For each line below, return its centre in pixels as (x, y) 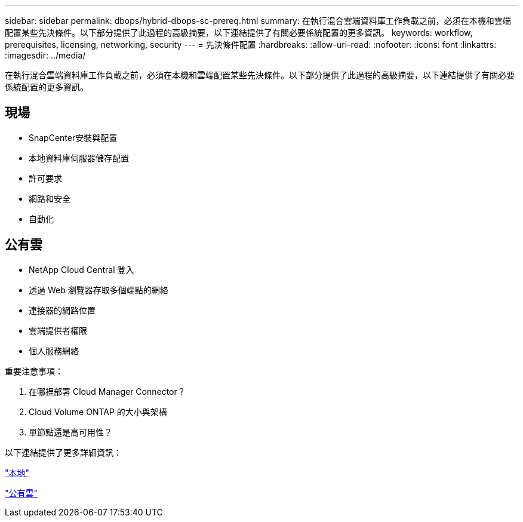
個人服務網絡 (54, 351)
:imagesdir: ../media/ (45, 55)
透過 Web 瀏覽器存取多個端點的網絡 (99, 290)
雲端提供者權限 (58, 330)
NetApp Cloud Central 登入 (81, 269)
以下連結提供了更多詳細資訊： (63, 452)
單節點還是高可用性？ (70, 432)
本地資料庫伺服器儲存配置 (79, 158)
